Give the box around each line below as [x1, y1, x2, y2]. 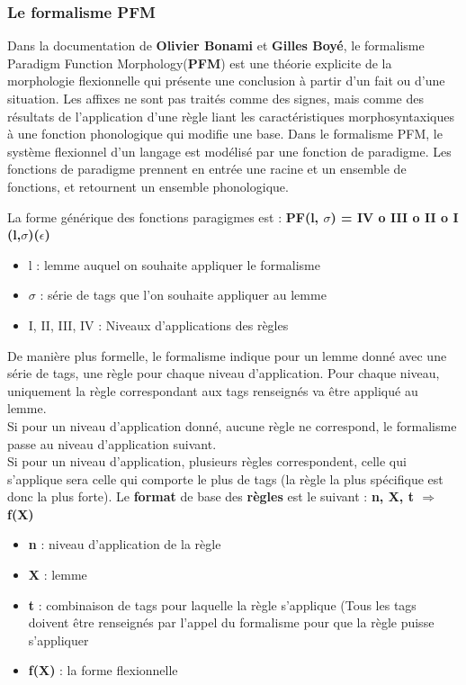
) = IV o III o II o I [330, 207, 459, 226]
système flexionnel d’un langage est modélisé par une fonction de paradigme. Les [7, 141, 452, 160]
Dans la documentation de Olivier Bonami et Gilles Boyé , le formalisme [7, 36, 425, 55]
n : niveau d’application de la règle [28, 535, 221, 554]
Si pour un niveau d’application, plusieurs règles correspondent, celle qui [7, 452, 407, 471]
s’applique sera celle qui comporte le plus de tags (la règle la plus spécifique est [7, 469, 444, 488]
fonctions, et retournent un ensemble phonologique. [7, 176, 289, 195]
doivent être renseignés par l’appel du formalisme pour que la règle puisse [28, 613, 435, 632]
